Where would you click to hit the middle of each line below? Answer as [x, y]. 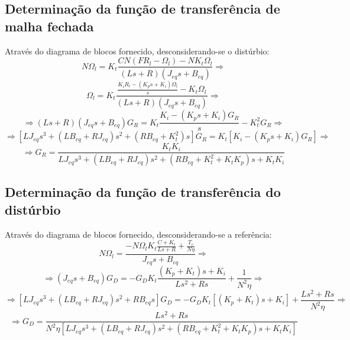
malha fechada [49, 26]
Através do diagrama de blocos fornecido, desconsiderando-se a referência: [138, 234]
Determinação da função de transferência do [143, 192]
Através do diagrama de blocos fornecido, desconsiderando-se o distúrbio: [137, 51]
